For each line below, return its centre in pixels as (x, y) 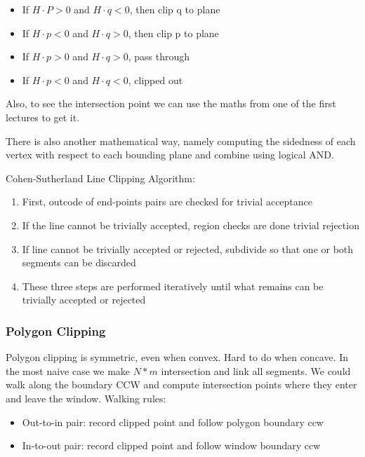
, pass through (159, 56)
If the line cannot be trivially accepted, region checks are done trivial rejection (191, 225)
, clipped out (155, 80)
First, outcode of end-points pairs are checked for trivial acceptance (167, 202)
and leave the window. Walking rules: (86, 398)
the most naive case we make (68, 370)
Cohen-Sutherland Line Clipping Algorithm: (100, 178)
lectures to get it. (43, 117)
